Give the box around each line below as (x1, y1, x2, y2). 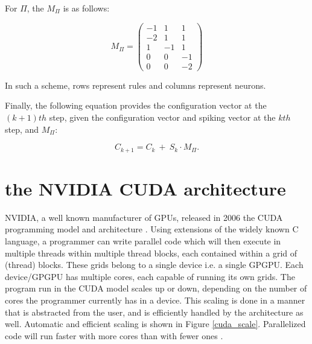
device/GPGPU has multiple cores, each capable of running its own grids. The (5, 270, 295, 282)
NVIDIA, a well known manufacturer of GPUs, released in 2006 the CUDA (5, 211, 283, 223)
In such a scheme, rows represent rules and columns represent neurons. (5, 78, 266, 91)
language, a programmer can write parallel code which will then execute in (5, 234, 281, 247)
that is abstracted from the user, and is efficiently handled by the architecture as (5, 305, 304, 318)
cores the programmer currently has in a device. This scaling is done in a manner (5, 293, 305, 306)
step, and (5, 123, 39, 135)
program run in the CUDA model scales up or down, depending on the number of (5, 282, 307, 295)
